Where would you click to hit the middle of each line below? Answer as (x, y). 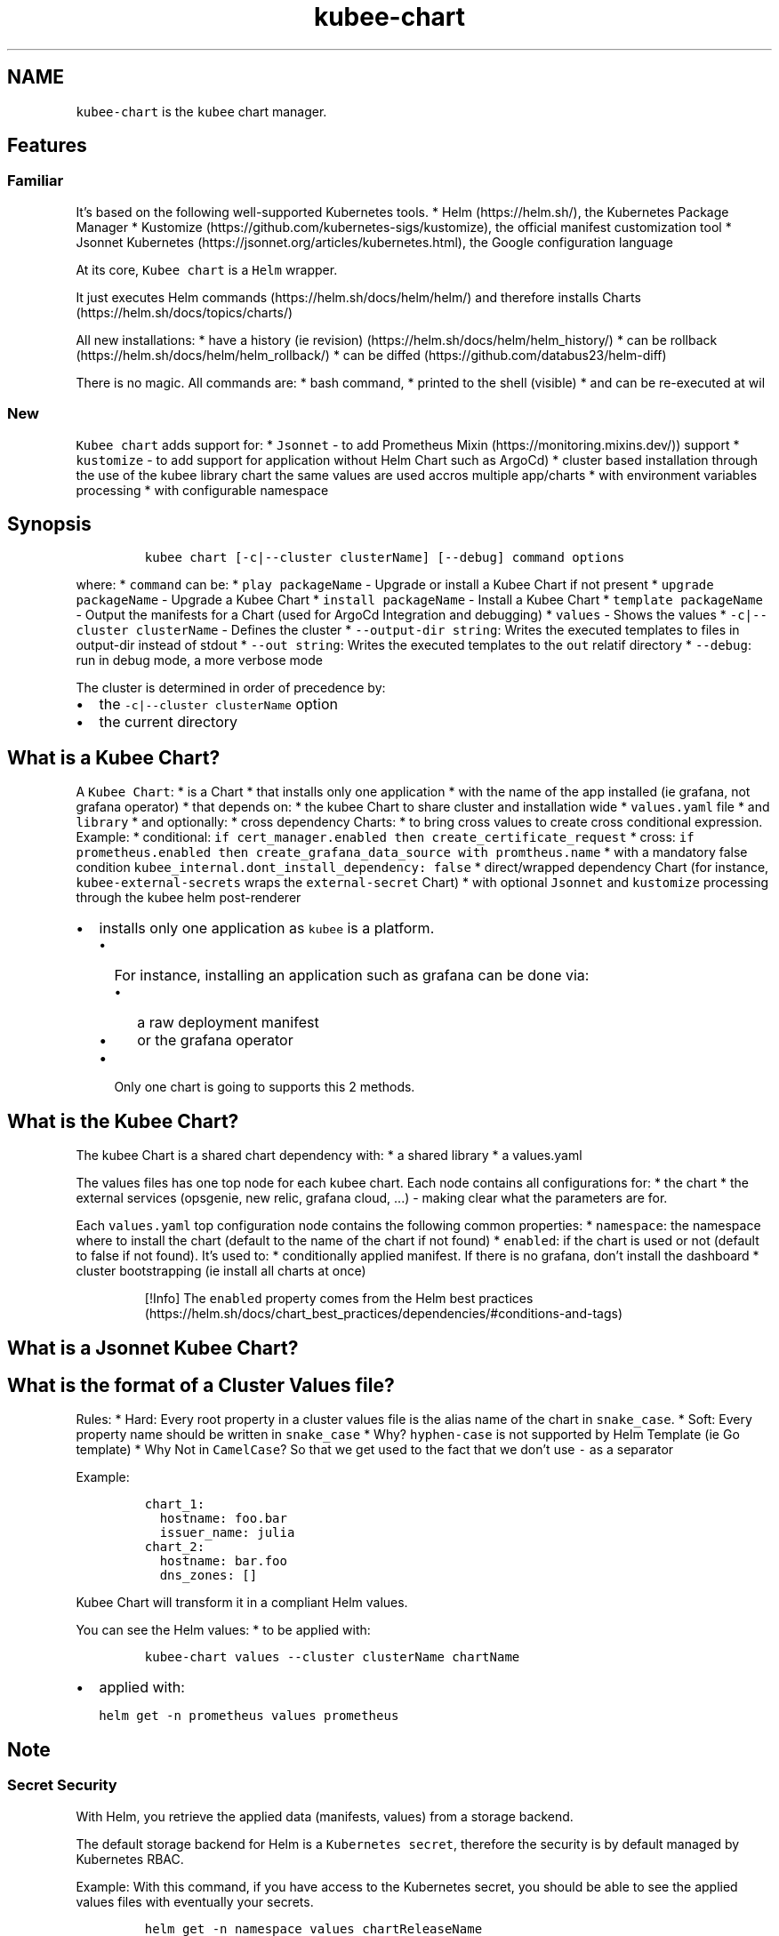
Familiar (36, 181)
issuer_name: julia (227, 1533)
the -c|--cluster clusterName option (218, 704)
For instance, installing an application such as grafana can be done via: (352, 976)
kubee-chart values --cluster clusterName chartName (332, 1657)
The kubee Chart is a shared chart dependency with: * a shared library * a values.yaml (329, 1156)
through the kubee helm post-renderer (189, 898)
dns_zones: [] (209, 1576)
